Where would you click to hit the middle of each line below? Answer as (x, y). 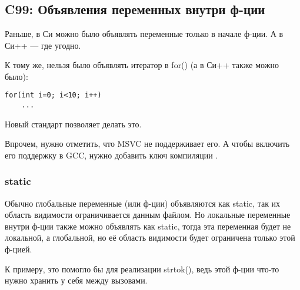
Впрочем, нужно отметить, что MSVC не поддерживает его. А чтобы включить (147, 144)
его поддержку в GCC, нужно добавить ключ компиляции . (111, 155)
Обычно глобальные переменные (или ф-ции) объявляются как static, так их (143, 203)
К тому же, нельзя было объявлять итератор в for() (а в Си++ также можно (142, 65)
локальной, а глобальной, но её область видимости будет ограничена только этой (150, 237)
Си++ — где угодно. (43, 45)
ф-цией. (19, 249)
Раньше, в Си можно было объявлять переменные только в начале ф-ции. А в (144, 33)
